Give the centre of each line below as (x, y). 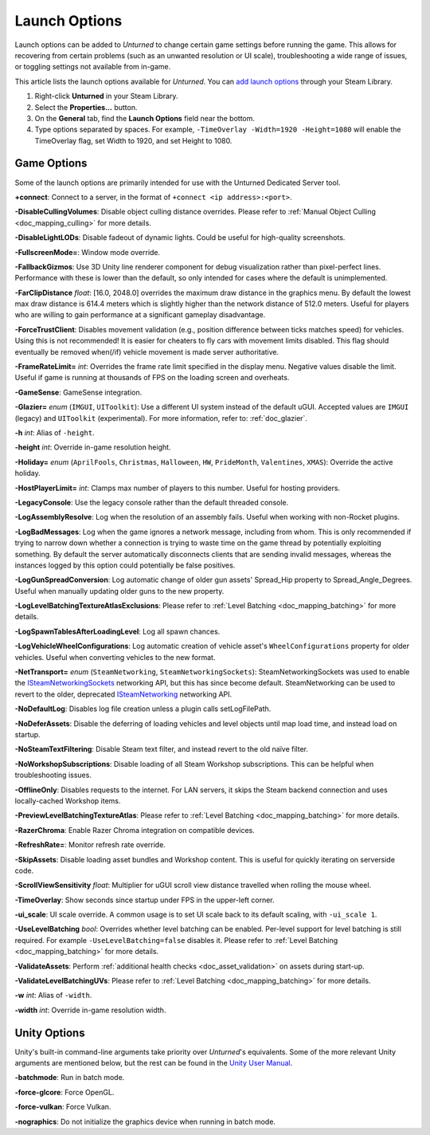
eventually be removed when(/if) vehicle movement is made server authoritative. (147, 351)
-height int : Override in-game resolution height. (93, 447)
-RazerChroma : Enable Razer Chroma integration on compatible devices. (135, 830)
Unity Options (50, 1033)
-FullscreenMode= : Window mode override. (88, 252)
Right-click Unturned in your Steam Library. (106, 96)
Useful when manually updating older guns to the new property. (119, 591)
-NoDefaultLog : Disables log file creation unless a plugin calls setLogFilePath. (143, 709)
